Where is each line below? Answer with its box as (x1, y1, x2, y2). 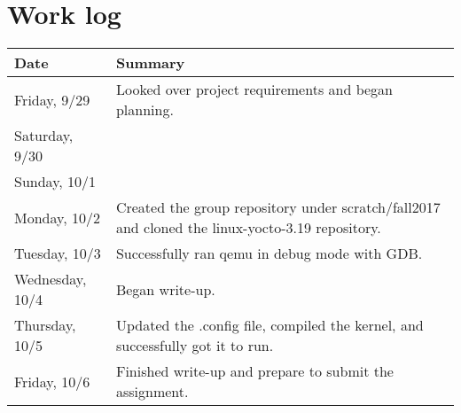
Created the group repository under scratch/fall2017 (115, 197, 441, 218)
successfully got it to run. (115, 335, 274, 356)
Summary (115, 52, 185, 74)
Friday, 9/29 (14, 89, 90, 110)
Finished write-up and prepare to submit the (115, 361, 394, 382)
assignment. (115, 381, 189, 402)
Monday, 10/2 (14, 206, 100, 228)
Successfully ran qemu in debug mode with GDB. (115, 243, 423, 264)
